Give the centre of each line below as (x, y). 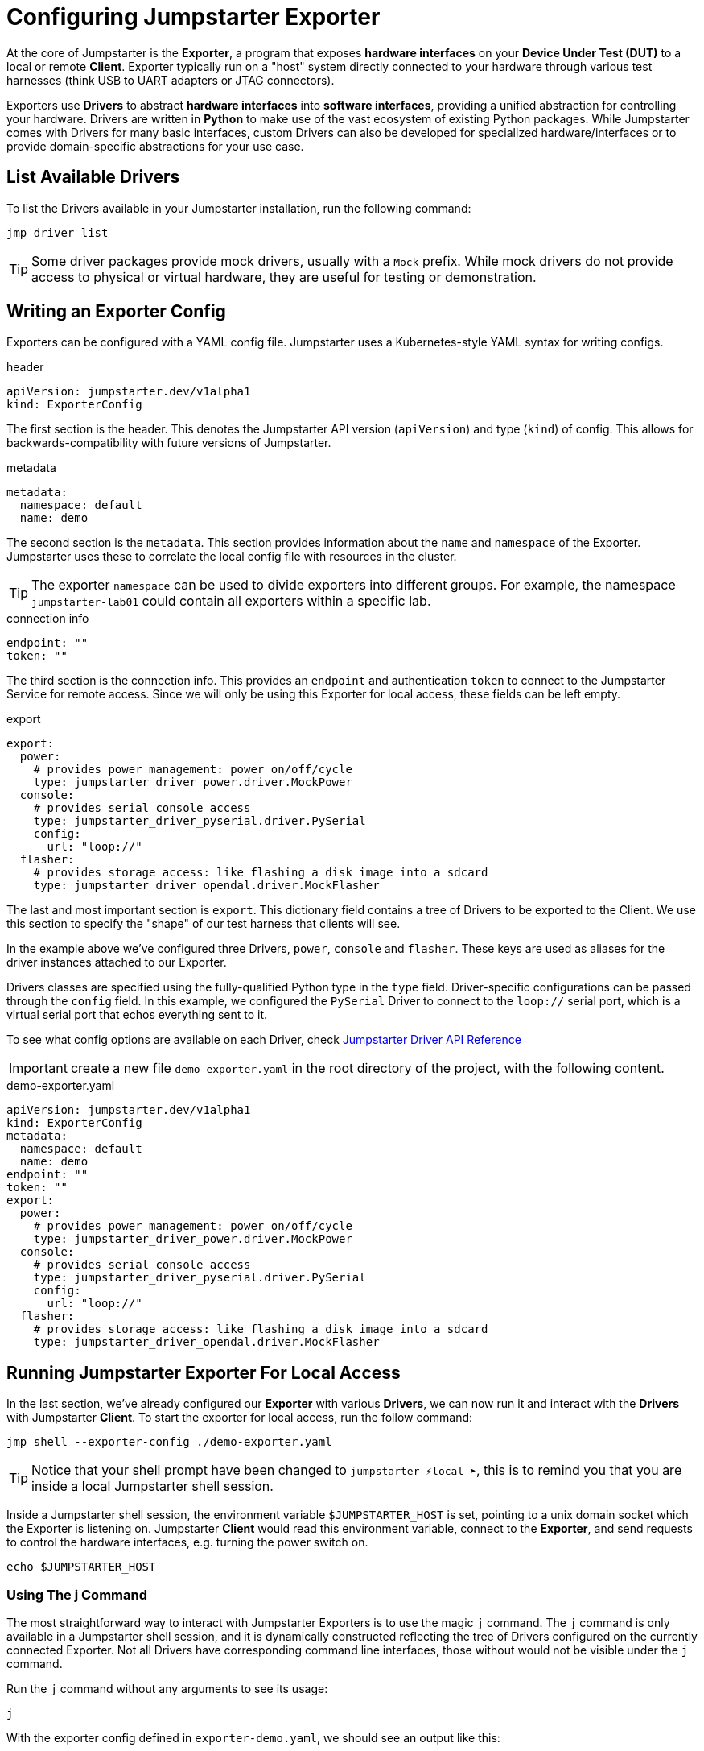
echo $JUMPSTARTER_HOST (81, 1567)
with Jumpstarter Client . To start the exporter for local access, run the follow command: (240, 1418)
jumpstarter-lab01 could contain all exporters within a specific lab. (231, 601)
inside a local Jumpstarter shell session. (152, 1486)
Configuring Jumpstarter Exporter (193, 17)
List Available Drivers (93, 177)
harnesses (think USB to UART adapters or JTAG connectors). (171, 80)
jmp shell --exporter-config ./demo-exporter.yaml (169, 1442)
